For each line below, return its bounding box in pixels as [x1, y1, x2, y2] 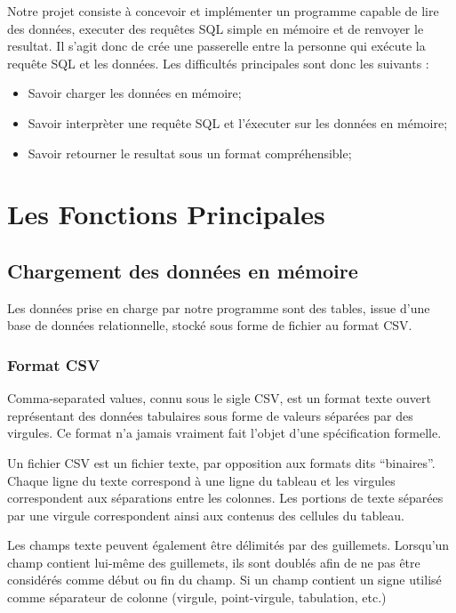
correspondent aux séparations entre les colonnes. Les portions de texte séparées [7, 488, 444, 507]
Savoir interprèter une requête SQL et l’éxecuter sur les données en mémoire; [28, 113, 448, 132]
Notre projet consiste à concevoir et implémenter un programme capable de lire [7, 2, 439, 20]
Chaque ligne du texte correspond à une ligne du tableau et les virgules [7, 471, 396, 489]
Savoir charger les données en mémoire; [28, 84, 242, 102]
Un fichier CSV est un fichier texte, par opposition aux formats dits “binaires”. [7, 453, 436, 472]
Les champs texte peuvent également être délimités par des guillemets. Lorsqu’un [7, 536, 450, 554]
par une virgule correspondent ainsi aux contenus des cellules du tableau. [7, 505, 405, 524]
